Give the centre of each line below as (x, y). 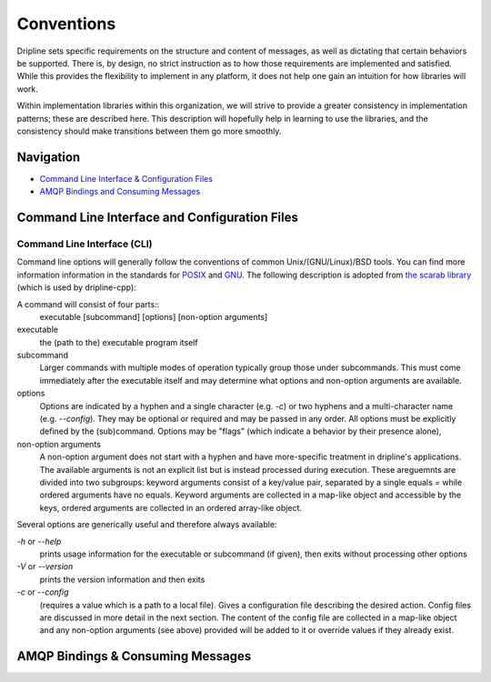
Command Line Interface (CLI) (85, 244)
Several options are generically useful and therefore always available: (147, 525)
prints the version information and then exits (122, 579)
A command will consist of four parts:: (88, 304)
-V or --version (45, 567)
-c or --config (43, 592)
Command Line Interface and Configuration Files (158, 217)
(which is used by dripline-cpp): (76, 287)
